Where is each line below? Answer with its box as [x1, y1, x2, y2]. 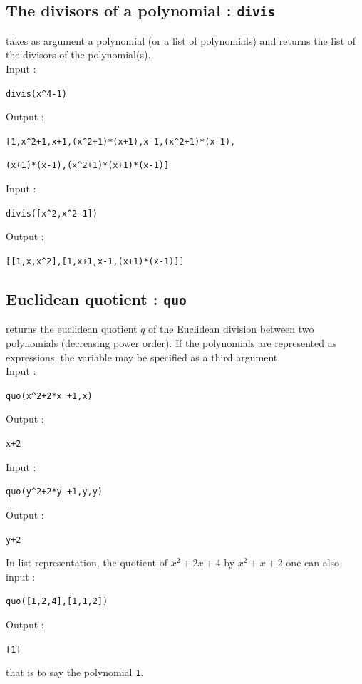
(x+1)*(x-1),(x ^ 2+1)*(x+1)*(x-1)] [6, 160, 170, 171]
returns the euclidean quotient [6, 321, 138, 336]
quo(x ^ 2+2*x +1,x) [6, 390, 93, 401]
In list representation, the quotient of [6, 555, 167, 570]
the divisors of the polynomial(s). [6, 47, 151, 62]
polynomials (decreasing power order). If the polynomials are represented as [6, 336, 337, 350]
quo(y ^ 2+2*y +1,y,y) [6, 487, 103, 497]
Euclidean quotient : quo [6, 288, 187, 310]
